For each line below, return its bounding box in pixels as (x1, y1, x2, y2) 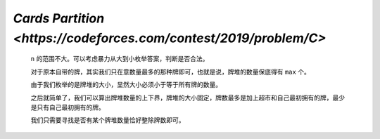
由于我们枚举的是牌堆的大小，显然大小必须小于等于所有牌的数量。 (30, 81, 222, 89)
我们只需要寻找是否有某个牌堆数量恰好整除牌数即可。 (30, 116, 185, 124)
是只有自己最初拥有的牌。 (30, 102, 105, 112)
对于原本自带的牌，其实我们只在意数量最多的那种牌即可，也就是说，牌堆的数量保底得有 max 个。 (30, 67, 311, 76)
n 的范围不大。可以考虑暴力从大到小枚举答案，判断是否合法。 (30, 55, 209, 63)
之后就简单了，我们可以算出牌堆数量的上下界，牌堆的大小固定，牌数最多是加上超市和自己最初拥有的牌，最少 (30, 93, 345, 102)
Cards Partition (13, 11, 105, 26)
